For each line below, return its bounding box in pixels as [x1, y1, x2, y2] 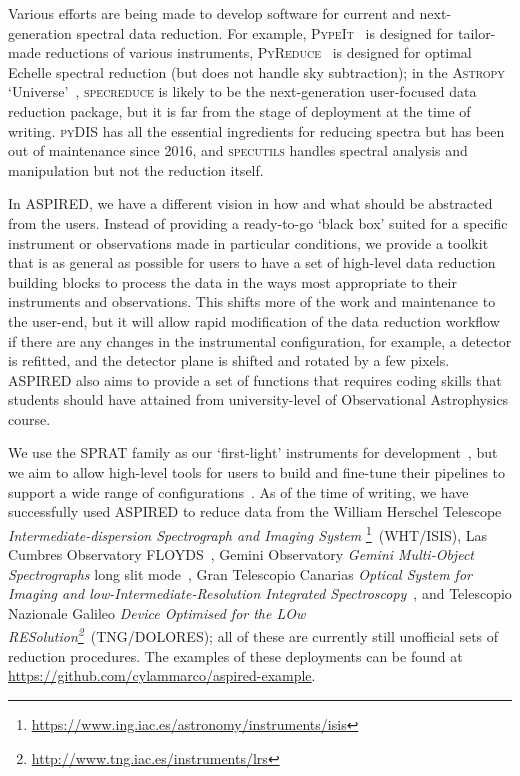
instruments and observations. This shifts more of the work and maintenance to [8, 291, 496, 312]
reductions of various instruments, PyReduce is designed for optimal [45, 42, 472, 63]
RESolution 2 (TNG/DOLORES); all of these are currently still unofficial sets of [8, 623, 499, 647]
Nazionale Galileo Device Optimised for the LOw [8, 602, 306, 623]
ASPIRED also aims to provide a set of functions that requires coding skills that [8, 369, 502, 390]
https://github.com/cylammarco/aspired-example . [8, 665, 316, 686]
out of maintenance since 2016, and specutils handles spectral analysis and [8, 140, 468, 161]
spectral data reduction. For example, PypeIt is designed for [76, 22, 454, 43]
